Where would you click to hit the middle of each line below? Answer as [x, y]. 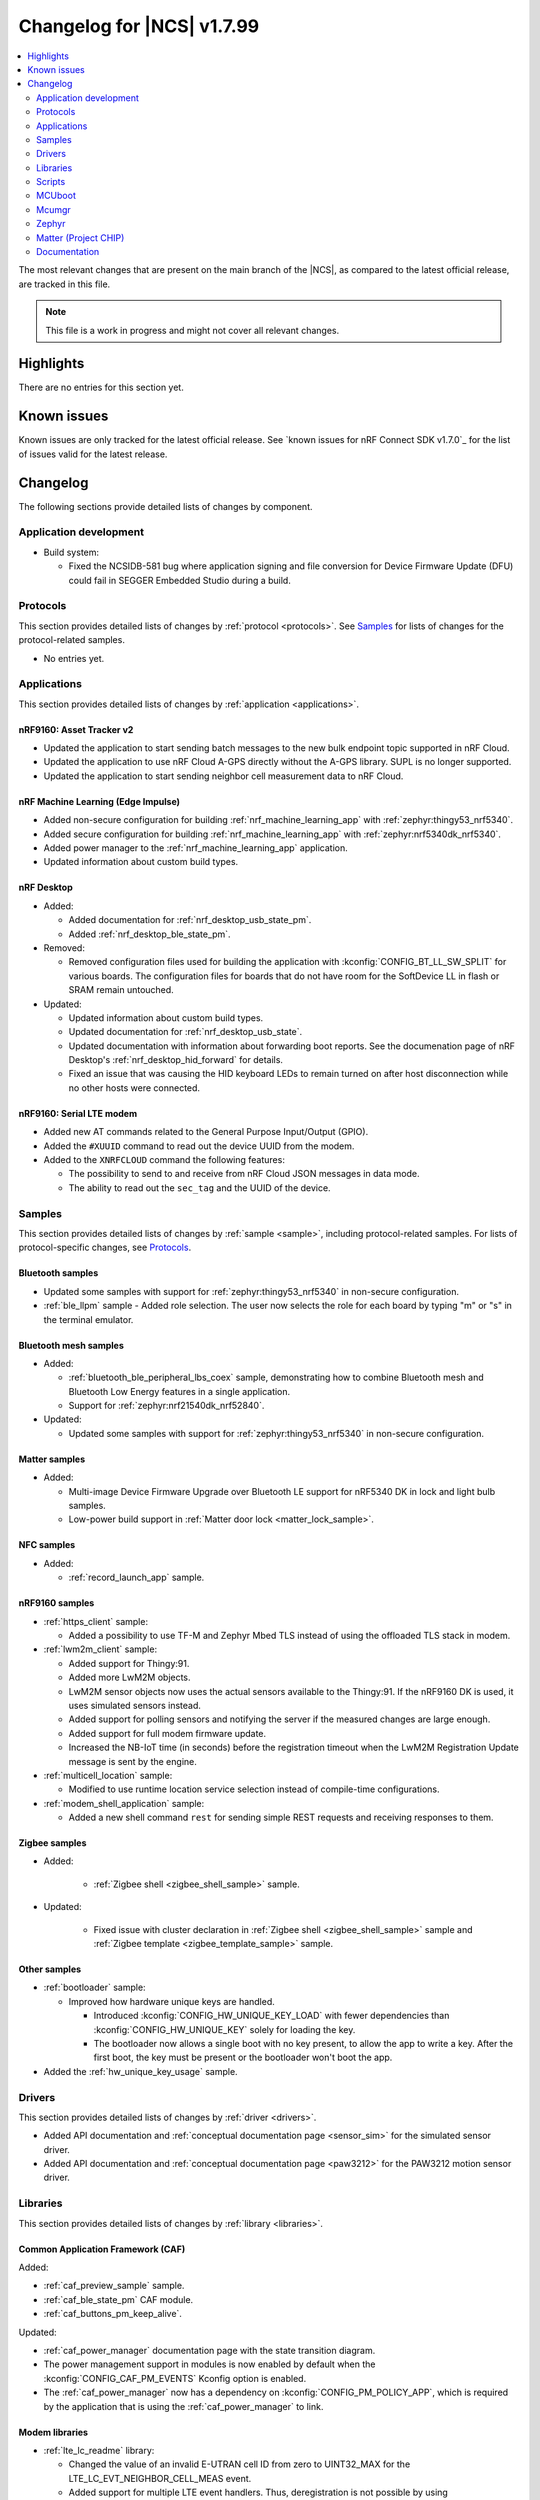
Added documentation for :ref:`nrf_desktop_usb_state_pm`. [190, 920]
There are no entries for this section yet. [101, 387]
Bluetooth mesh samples [71, 1345]
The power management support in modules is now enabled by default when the [209, 2364]
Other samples [50, 1969]
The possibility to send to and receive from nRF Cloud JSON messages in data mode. [244, 1174]
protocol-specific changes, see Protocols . [105, 1247]
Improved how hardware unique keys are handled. [171, 2001]
